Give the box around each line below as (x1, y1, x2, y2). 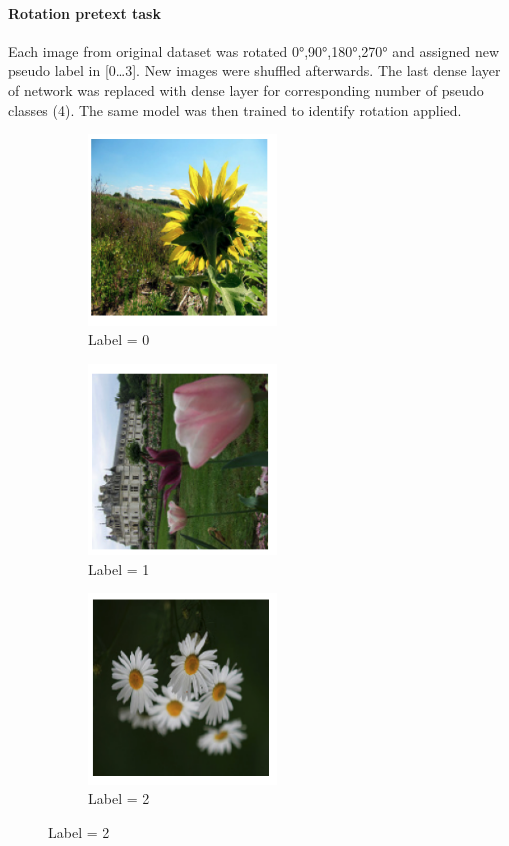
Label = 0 (88, 329, 150, 350)
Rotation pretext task (8, 2, 161, 23)
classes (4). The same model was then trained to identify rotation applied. (8, 99, 462, 120)
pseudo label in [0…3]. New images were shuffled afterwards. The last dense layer (8, 60, 501, 81)
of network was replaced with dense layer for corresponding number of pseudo (8, 79, 484, 100)
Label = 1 (88, 558, 150, 579)
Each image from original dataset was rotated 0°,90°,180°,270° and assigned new (8, 40, 499, 61)
